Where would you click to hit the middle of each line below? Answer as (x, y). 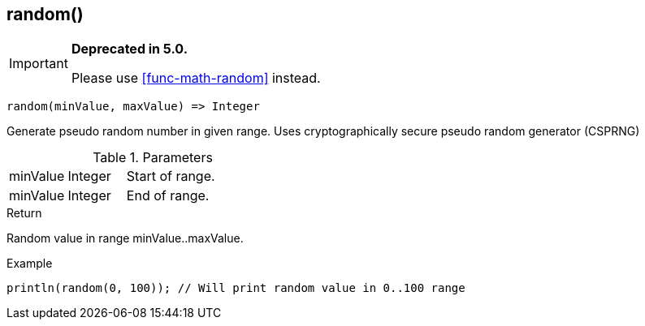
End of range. (168, 196)
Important (39, 64)
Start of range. (171, 176)
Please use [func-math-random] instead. (196, 78)
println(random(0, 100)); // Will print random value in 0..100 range (236, 288)
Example (30, 264)
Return (24, 213)
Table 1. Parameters (153, 158)
